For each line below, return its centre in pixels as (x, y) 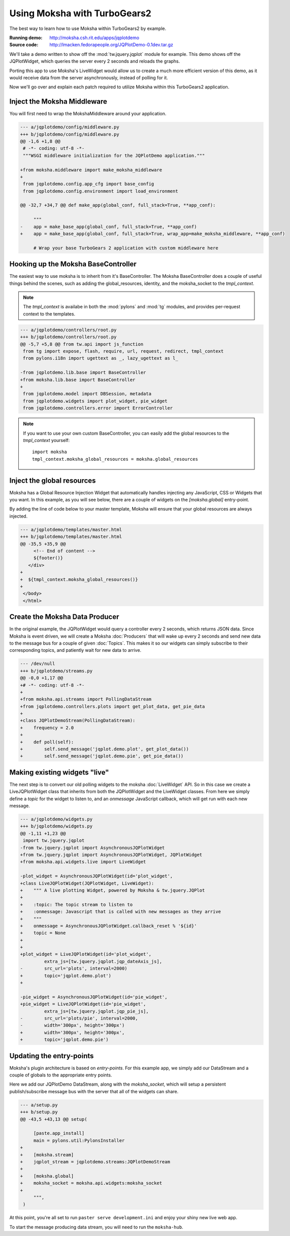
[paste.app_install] (59, 1133)
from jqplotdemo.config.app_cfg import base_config (89, 184)
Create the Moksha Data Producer (64, 617)
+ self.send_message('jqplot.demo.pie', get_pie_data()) (102, 756)
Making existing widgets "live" (59, 772)
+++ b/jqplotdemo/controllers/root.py (68, 337)
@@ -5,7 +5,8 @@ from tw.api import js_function (82, 344)
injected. (19, 516)
